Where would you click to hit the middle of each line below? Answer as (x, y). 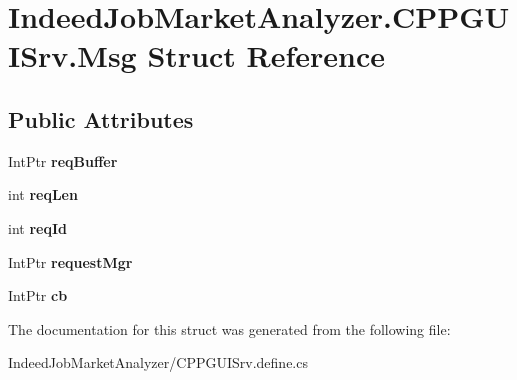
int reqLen (43, 194)
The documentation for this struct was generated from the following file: (229, 328)
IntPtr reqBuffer (63, 160)
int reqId (37, 227)
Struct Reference (266, 55)
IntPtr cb (38, 295)
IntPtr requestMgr (70, 261)
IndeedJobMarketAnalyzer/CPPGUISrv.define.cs (158, 362)
